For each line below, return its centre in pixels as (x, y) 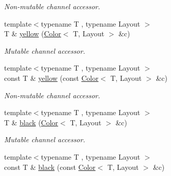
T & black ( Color (31, 122)
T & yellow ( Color (33, 34)
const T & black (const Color (50, 167)
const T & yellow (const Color (51, 78)
